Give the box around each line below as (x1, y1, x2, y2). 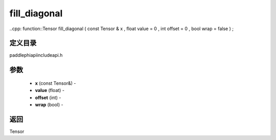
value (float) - (35, 87, 65, 94)
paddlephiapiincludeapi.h (9, 52, 63, 58)
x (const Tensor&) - (35, 80, 76, 86)
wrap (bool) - (35, 102, 63, 108)
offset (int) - (35, 95, 61, 101)
